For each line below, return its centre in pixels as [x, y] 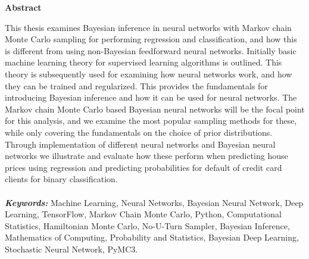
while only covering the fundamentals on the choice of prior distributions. [139, 132]
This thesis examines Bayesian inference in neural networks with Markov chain [148, 27]
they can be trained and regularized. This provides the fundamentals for [136, 85]
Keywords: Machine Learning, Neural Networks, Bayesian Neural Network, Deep [154, 202]
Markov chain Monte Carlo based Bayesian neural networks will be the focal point [155, 109]
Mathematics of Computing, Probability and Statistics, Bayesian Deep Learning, [152, 237]
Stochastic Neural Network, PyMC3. [71, 249]
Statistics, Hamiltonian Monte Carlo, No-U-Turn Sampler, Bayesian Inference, [147, 225]
